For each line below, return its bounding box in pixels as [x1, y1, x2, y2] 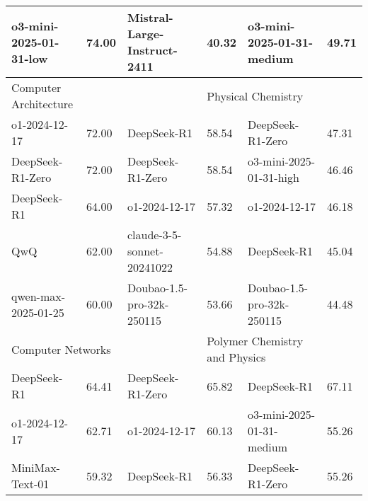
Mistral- [127, 9, 173, 25]
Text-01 [11, 476, 50, 492]
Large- [127, 25, 164, 42]
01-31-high [248, 169, 299, 185]
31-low [11, 50, 48, 67]
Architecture [11, 96, 74, 112]
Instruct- [127, 42, 178, 58]
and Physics [207, 349, 266, 365]
